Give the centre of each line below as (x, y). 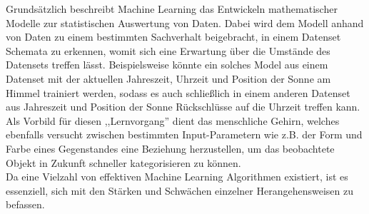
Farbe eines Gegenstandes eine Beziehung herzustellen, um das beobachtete (170, 148)
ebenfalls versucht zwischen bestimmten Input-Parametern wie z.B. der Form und (184, 134)
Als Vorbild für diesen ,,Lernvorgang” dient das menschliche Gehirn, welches (173, 120)
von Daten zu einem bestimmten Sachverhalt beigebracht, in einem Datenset (173, 37)
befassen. (25, 204)
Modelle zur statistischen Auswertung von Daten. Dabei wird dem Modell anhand (185, 22)
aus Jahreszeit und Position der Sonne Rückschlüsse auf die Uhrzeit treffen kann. (183, 107)
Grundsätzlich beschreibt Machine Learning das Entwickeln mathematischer (172, 9)
